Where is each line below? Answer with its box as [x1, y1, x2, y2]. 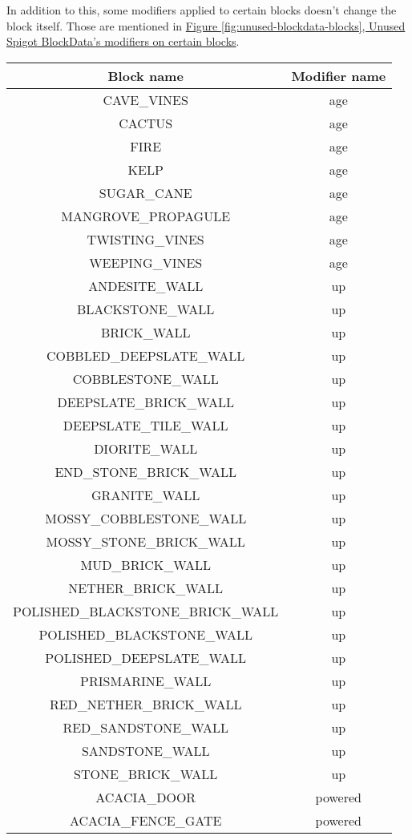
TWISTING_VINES [87, 229, 204, 248]
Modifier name [291, 66, 386, 85]
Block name [107, 66, 184, 85]
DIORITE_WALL [94, 438, 198, 458]
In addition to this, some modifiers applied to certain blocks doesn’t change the [6, 2, 397, 18]
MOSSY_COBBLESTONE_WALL [45, 508, 247, 527]
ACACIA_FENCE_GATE [69, 810, 222, 830]
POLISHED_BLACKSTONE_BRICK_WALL [13, 601, 279, 620]
